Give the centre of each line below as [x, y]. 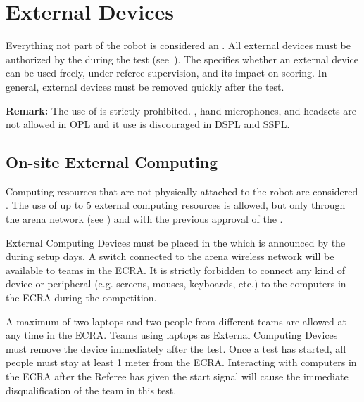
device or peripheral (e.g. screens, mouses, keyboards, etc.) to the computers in [176, 284]
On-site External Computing [112, 162]
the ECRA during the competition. [81, 298]
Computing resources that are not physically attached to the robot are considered [182, 191]
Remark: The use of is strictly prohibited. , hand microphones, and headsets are [181, 110]
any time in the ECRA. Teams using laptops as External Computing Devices [172, 335]
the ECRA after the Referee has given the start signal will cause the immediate [177, 376]
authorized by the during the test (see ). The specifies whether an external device [182, 59]
